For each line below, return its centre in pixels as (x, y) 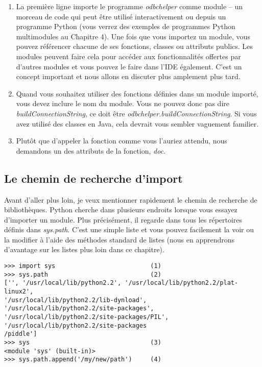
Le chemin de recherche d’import (93, 178)
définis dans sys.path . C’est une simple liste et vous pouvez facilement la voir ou (129, 229)
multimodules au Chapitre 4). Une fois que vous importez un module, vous (133, 36)
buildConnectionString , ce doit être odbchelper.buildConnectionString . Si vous (136, 113)
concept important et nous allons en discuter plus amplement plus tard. (128, 76)
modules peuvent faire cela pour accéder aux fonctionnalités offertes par (128, 56)
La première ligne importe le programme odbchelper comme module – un (129, 6)
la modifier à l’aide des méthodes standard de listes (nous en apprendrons (120, 239)
